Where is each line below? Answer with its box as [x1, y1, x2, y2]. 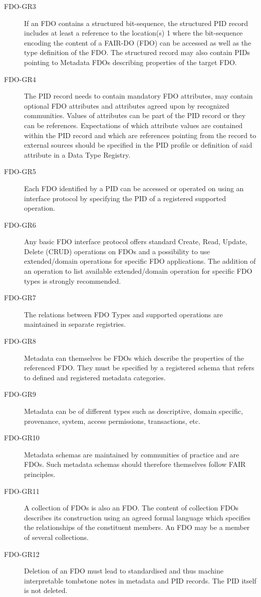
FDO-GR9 [4, 389, 36, 399]
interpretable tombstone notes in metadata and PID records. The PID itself [24, 575, 256, 585]
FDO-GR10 [4, 432, 40, 443]
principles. [24, 468, 56, 479]
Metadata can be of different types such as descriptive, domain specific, [24, 406, 243, 416]
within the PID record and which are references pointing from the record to [24, 130, 256, 140]
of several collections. [24, 531, 89, 542]
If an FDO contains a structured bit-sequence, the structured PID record [24, 18, 248, 28]
